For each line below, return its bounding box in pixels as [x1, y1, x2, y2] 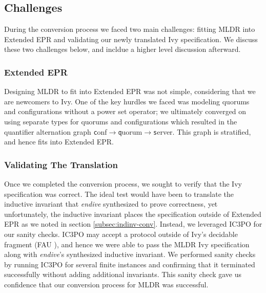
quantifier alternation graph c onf [4, 126, 107, 137]
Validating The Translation [4, 158, 118, 171]
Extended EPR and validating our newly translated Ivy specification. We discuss [4, 33, 258, 44]
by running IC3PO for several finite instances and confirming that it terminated [4, 259, 255, 269]
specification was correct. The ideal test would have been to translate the [4, 188, 234, 199]
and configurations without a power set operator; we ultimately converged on [4, 106, 247, 117]
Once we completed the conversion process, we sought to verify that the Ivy [4, 178, 242, 189]
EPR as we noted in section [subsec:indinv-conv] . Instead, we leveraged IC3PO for [4, 218, 262, 229]
